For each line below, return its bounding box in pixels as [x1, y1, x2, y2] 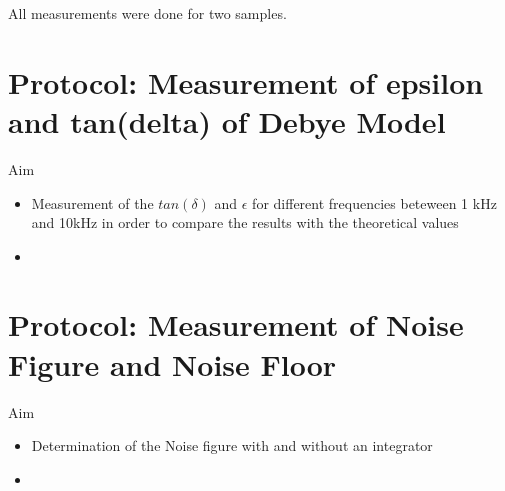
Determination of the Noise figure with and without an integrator [31, 435, 433, 456]
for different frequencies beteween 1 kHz [252, 192, 497, 213]
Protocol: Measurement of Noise [8, 304, 464, 345]
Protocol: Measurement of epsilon [8, 61, 484, 102]
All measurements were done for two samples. [8, 3, 287, 23]
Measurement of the [31, 192, 154, 213]
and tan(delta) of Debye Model [8, 100, 446, 141]
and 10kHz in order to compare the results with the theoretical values [31, 212, 459, 233]
